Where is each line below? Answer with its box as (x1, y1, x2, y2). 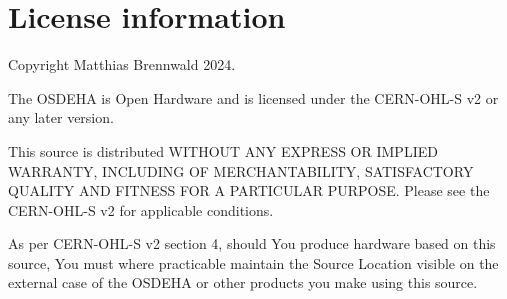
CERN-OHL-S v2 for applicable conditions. (8, 199, 274, 220)
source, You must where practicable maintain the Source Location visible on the (8, 252, 499, 273)
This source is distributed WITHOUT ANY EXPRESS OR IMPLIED (8, 140, 438, 161)
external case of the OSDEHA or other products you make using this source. (8, 272, 478, 293)
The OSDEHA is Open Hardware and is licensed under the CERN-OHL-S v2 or (8, 87, 499, 108)
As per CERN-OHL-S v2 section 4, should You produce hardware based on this (8, 233, 496, 254)
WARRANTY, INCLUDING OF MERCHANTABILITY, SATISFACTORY (8, 160, 474, 181)
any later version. (8, 107, 114, 128)
